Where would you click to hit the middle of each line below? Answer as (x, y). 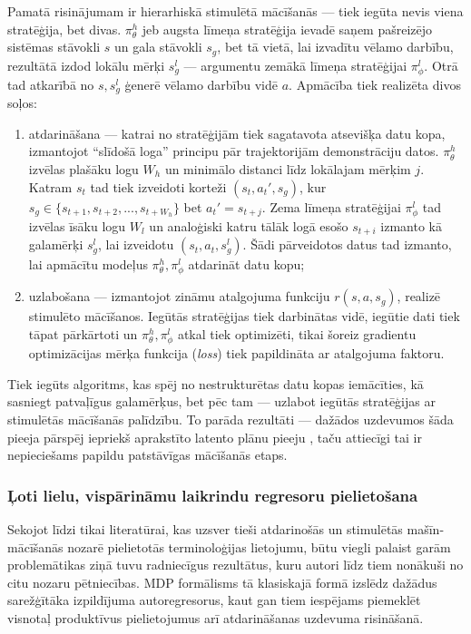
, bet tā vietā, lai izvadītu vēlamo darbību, (335, 47)
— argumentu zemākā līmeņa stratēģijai (295, 65)
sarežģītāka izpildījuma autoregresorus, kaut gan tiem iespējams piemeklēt (214, 600)
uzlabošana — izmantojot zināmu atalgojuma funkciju (179, 296)
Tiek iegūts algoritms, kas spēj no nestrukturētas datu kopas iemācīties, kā (216, 383)
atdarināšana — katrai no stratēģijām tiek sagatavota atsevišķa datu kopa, (237, 133)
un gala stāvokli (158, 47)
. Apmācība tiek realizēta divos (375, 84)
